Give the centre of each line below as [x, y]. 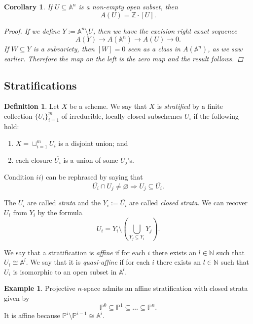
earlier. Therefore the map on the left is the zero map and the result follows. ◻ [124, 59]
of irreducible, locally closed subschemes [122, 116]
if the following [216, 116]
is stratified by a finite [190, 106]
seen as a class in [154, 49]
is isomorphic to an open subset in [65, 271]
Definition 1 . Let [32, 106]
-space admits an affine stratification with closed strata [165, 288]
